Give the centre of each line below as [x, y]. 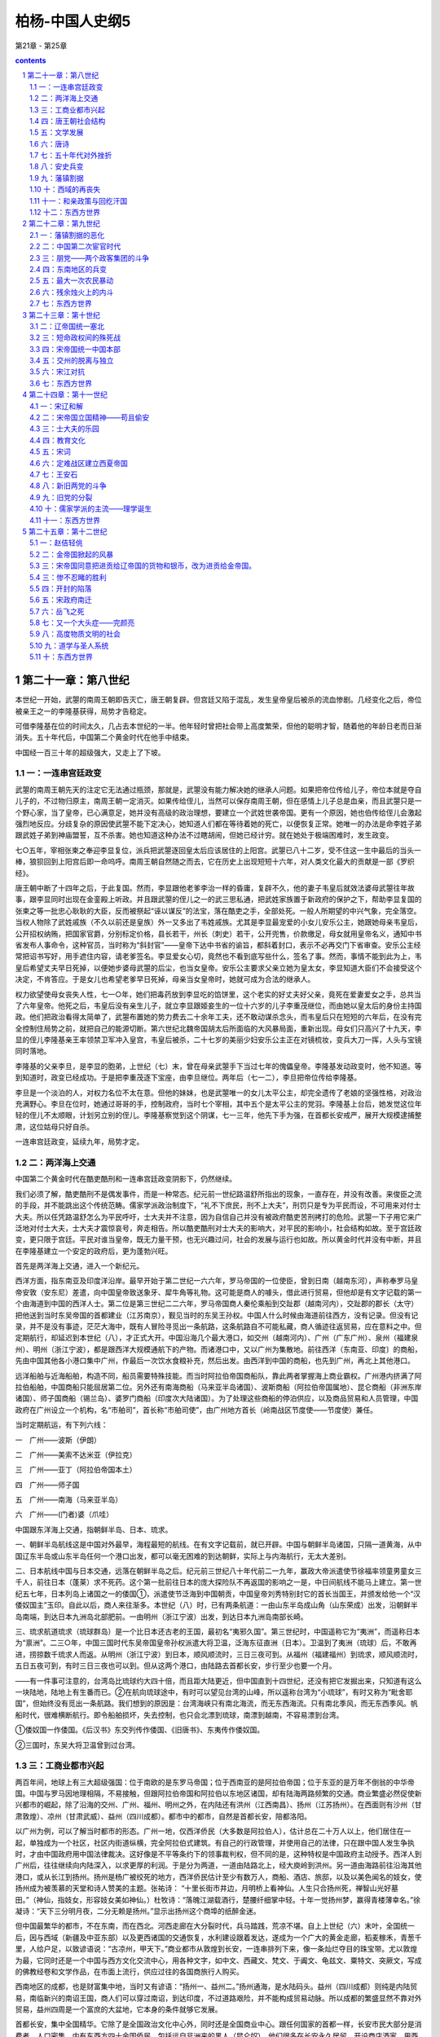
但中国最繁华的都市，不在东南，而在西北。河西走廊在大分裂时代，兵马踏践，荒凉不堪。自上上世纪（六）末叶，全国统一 [215, 1926]
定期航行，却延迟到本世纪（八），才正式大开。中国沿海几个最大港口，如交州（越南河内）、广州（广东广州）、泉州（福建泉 [217, 1338]
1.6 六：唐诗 [49, 143]
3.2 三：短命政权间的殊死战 [75, 337]
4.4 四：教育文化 [57, 440]
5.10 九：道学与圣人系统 [69, 645]
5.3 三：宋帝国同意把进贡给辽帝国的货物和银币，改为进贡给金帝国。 [143, 565]
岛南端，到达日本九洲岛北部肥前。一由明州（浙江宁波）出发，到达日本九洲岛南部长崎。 [161, 1617]
